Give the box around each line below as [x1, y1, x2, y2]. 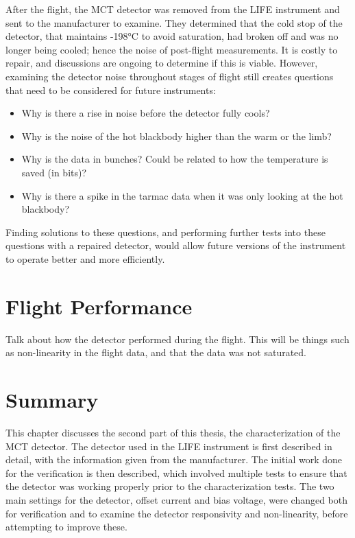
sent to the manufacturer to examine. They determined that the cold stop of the [5, 15, 343, 30]
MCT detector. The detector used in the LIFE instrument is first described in [5, 438, 332, 453]
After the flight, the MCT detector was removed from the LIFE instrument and [5, 2, 340, 16]
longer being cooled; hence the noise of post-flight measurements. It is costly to [5, 42, 338, 56]
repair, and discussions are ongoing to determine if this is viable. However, [5, 56, 318, 70]
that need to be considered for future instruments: [5, 82, 216, 97]
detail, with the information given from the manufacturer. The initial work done [5, 452, 343, 467]
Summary [5, 386, 99, 413]
